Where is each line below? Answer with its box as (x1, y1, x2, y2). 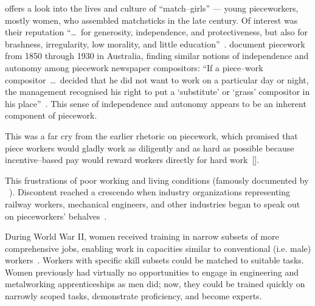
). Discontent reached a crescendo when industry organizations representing (9, 186, 291, 198)
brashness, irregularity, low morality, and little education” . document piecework (5, 37, 305, 50)
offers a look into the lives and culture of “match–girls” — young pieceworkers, (5, 2, 299, 14)
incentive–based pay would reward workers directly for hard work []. (5, 153, 260, 166)
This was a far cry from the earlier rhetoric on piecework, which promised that (5, 129, 298, 142)
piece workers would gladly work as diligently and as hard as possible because (5, 141, 294, 154)
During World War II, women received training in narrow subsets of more (5, 230, 279, 243)
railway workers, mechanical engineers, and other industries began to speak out (5, 197, 300, 210)
